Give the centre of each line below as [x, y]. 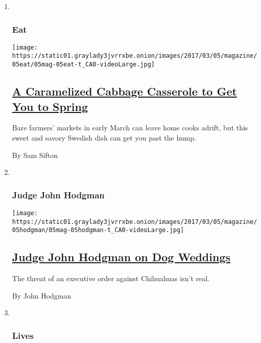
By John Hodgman [42, 295]
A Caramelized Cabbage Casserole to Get [124, 91]
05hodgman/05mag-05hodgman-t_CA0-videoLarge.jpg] [98, 230]
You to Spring [50, 106]
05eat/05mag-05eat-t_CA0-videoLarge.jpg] [83, 65]
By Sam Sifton [35, 155]
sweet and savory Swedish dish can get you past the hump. [104, 137]
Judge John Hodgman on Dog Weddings [121, 257]
